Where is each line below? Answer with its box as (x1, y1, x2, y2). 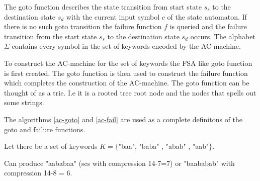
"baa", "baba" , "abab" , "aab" (118, 141, 209, 151)
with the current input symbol (66, 11, 160, 22)
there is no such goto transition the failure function (4, 21, 162, 32)
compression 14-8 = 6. (4, 167, 72, 178)
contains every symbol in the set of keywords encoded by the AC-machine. (12, 41, 241, 51)
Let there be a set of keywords (4, 141, 98, 151)
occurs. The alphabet (190, 31, 255, 41)
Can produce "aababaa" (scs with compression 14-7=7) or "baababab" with (4, 157, 235, 168)
